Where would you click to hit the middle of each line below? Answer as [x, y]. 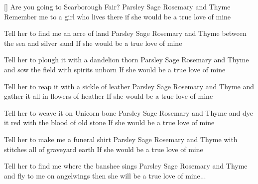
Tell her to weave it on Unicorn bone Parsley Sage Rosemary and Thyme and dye [129, 112]
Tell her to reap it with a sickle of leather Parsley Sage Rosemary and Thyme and [129, 86]
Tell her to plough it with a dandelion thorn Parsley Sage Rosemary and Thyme [127, 60]
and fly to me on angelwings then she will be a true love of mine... [105, 175]
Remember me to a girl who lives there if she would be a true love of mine [118, 16]
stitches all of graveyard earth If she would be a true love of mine [104, 149]
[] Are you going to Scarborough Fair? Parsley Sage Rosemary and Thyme [117, 6]
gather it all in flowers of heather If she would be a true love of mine [109, 96]
